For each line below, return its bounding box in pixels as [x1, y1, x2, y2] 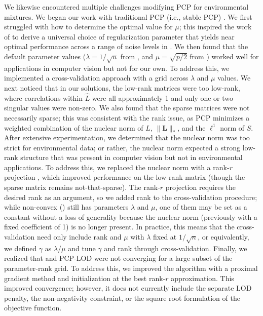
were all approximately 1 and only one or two [92, 92, 234, 103]
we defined [4, 243, 37, 253]
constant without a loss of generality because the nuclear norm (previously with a [4, 211, 257, 222]
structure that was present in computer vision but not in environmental [20, 152, 243, 163]
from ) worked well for [190, 51, 259, 61]
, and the [177, 122, 206, 133]
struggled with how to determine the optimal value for [4, 21, 173, 32]
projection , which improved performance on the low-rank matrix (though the [4, 172, 245, 182]
